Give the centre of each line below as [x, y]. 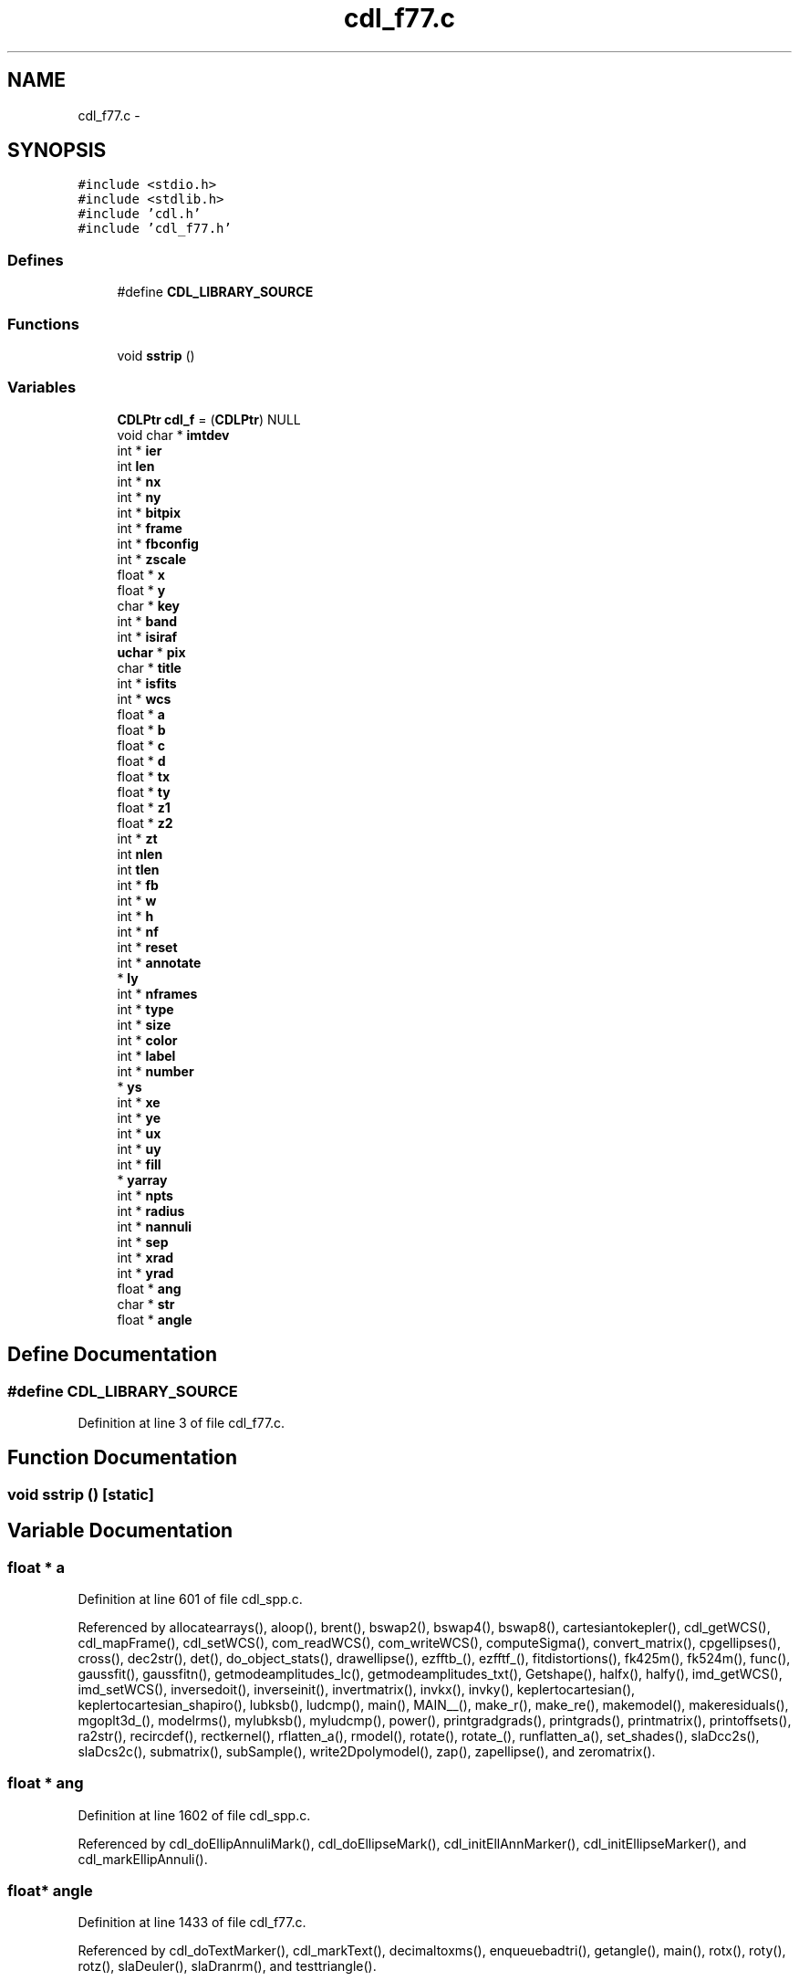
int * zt [137, 838]
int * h [135, 916]
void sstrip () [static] [81, 1494]
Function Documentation [122, 1458]
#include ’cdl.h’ [140, 214]
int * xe [139, 1102]
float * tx [144, 776]
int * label [146, 1055]
